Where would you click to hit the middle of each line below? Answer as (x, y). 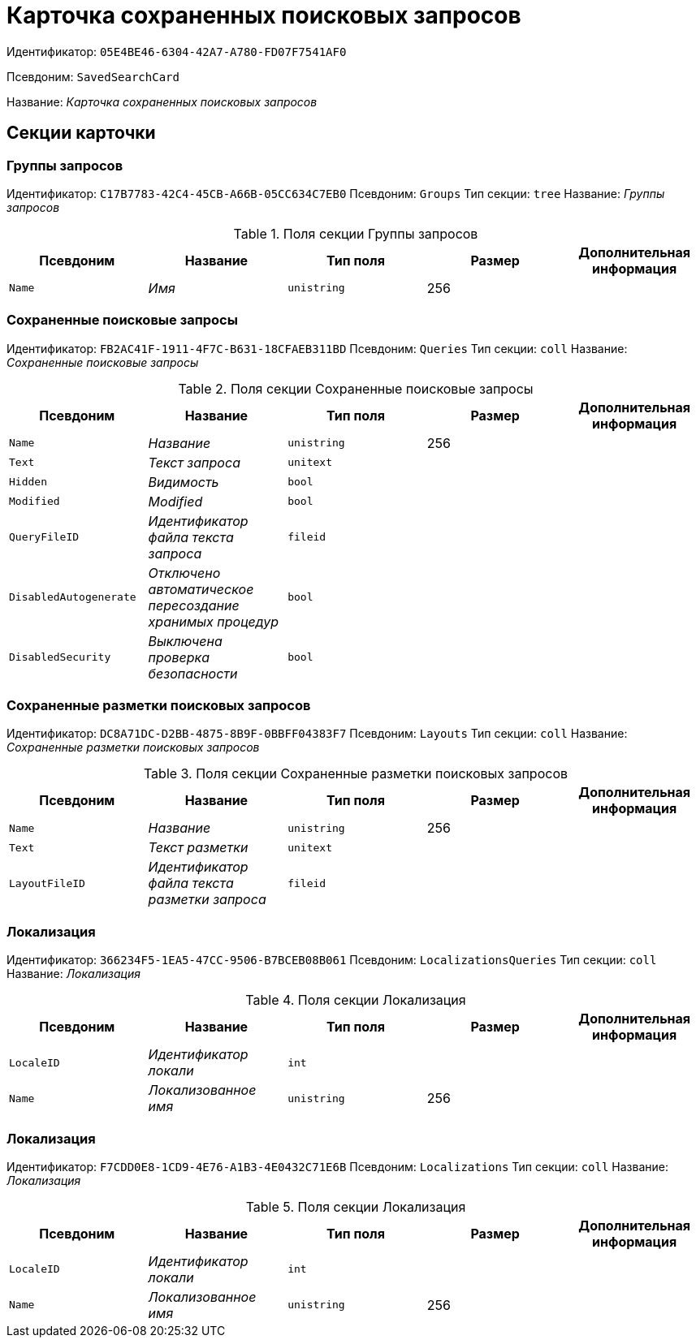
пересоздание (194, 605)
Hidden (28, 482)
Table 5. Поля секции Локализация (356, 1206)
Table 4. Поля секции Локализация (356, 1000)
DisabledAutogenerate (73, 597)
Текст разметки (198, 848)
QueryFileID (44, 537)
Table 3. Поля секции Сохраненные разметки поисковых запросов (356, 774)
